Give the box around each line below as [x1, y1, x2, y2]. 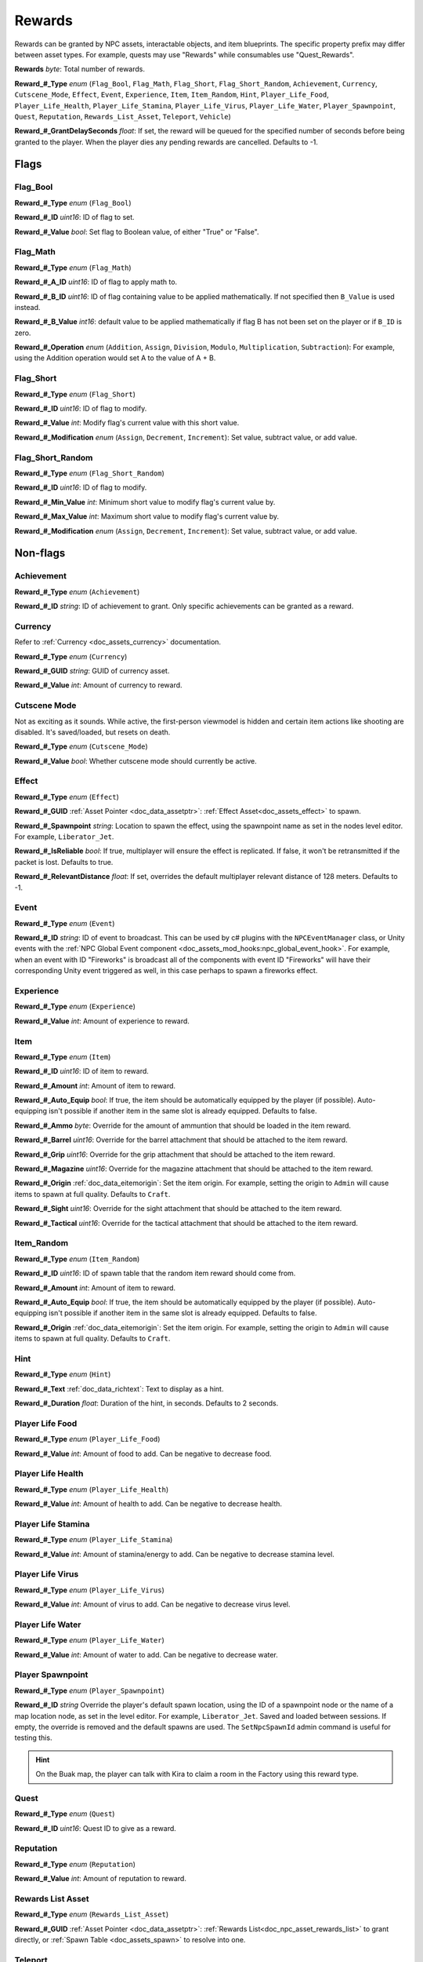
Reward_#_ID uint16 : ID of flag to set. [14, 213, 135, 222]
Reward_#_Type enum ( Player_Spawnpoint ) [14, 1686, 164, 1695]
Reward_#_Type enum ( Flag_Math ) [14, 263, 132, 272]
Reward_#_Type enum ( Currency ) [14, 651, 128, 661]
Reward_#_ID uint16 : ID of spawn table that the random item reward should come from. [14, 1268, 296, 1278]
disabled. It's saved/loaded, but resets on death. [14, 727, 171, 737]
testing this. [14, 1733, 52, 1742]
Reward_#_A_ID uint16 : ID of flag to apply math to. [14, 277, 178, 286]
